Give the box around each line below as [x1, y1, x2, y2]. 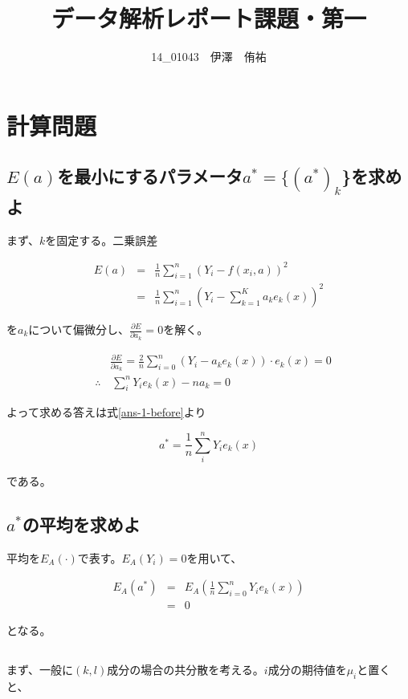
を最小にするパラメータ [57, 164, 243, 189]
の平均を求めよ [22, 512, 141, 537]
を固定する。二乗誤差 [45, 231, 158, 248]
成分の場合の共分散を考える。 [107, 661, 264, 678]
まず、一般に [6, 661, 74, 678]
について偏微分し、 [28, 321, 129, 337]
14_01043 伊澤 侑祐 [151, 48, 267, 65]
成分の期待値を [267, 661, 347, 678]
